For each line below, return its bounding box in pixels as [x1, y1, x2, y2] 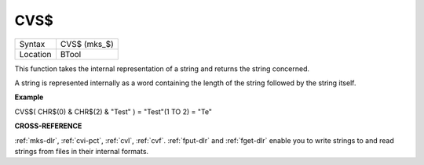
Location [19, 48, 52, 59]
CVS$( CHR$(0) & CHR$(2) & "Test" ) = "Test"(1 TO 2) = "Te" [14, 106, 212, 117]
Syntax [19, 38, 46, 49]
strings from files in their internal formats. [14, 146, 149, 156]
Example [14, 92, 44, 102]
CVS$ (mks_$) [60, 38, 114, 49]
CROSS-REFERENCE [14, 121, 82, 131]
